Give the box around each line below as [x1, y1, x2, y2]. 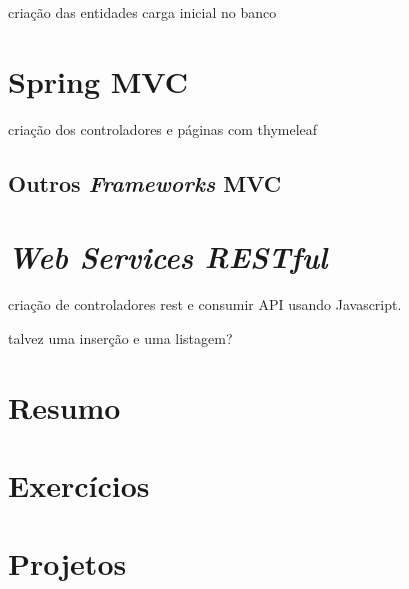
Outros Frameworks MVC [8, 167, 282, 198]
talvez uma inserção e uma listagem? [8, 327, 233, 348]
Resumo [8, 386, 121, 427]
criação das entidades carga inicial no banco [8, 2, 277, 22]
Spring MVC [8, 60, 188, 101]
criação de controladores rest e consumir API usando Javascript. [8, 294, 402, 315]
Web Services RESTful [8, 236, 328, 278]
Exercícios [8, 464, 150, 505]
